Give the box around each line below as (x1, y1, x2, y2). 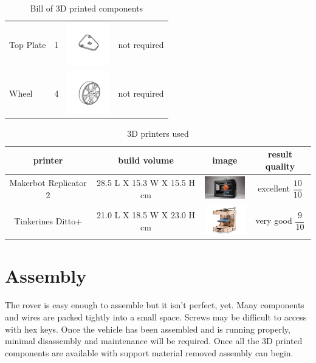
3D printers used (127, 126, 189, 139)
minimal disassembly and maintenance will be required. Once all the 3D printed (5, 334, 303, 347)
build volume (118, 154, 174, 167)
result (267, 148, 292, 161)
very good (255, 214, 292, 227)
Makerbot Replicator (9, 176, 87, 189)
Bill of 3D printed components (30, 2, 143, 14)
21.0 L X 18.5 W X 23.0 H (97, 209, 196, 221)
